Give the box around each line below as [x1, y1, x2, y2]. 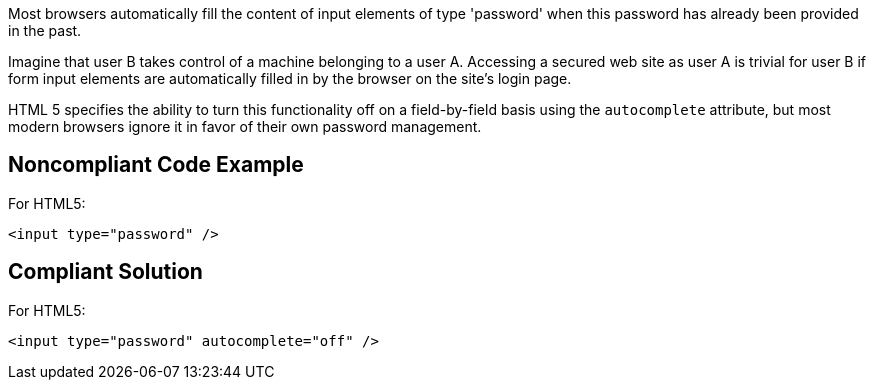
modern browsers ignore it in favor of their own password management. [8, 118, 482, 135]
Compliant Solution [8, 259, 203, 285]
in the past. [8, 22, 82, 39]
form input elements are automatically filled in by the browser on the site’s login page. [8, 70, 572, 87]
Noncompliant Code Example [8, 152, 304, 178]
